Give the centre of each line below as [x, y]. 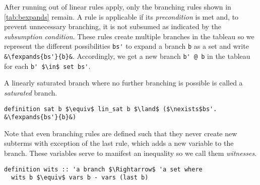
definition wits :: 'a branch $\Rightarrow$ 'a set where [103, 169]
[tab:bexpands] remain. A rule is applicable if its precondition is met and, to [121, 16]
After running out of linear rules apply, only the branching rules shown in [118, 7]
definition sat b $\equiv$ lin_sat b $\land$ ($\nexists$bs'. [111, 109]
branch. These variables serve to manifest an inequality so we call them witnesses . [131, 153]
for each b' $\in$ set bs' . [47, 66]
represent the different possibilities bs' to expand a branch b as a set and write [126, 46]
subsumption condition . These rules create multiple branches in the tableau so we [129, 36]
